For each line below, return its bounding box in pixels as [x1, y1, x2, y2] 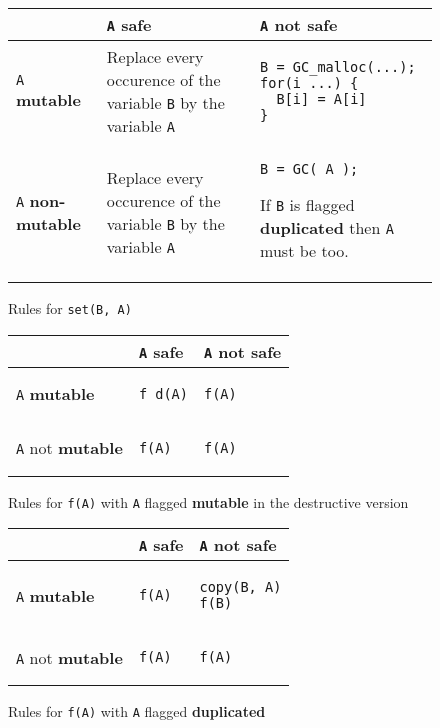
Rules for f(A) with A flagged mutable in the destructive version [8, 491, 409, 512]
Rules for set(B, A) [8, 298, 132, 318]
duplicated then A [260, 216, 394, 239]
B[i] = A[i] [276, 91, 367, 107]
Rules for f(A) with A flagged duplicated [8, 701, 266, 722]
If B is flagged [260, 193, 355, 216]
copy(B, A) [199, 579, 282, 596]
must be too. [260, 239, 349, 262]
